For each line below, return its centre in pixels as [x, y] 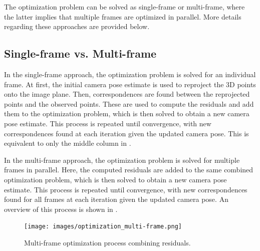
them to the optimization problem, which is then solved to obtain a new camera [127, 113]
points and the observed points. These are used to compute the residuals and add [129, 103]
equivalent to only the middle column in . [68, 143]
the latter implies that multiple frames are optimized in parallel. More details [123, 16]
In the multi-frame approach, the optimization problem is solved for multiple [122, 160]
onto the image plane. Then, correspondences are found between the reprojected [127, 94]
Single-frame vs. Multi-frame [80, 53]
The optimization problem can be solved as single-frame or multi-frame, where [124, 7]
